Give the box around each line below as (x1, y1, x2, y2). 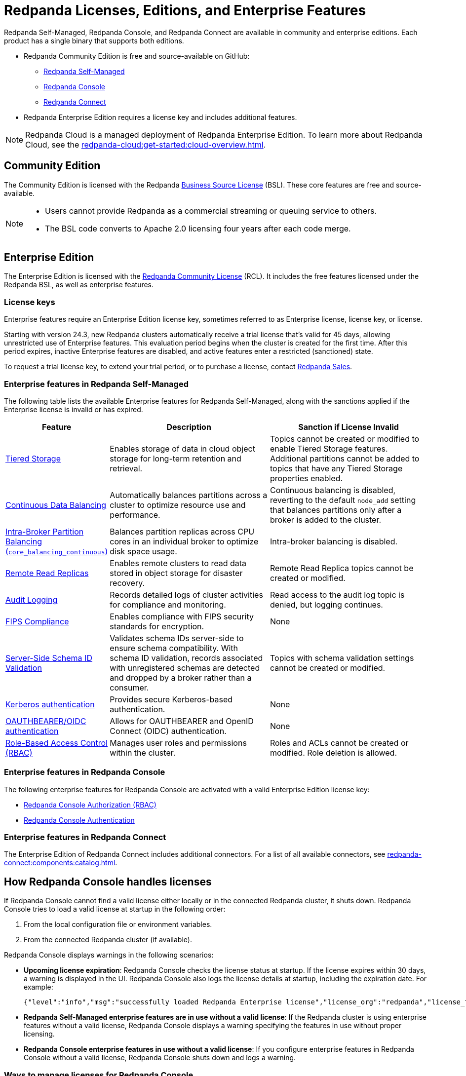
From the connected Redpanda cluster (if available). (24, 935, 192, 944)
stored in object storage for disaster (110, 568, 243, 578)
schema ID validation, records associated (110, 653, 263, 663)
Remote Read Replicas (5, 568, 89, 578)
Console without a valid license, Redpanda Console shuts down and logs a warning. (24, 1053, 296, 1062)
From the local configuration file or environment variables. (24, 920, 212, 929)
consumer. (110, 682, 149, 692)
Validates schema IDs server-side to (110, 633, 244, 643)
